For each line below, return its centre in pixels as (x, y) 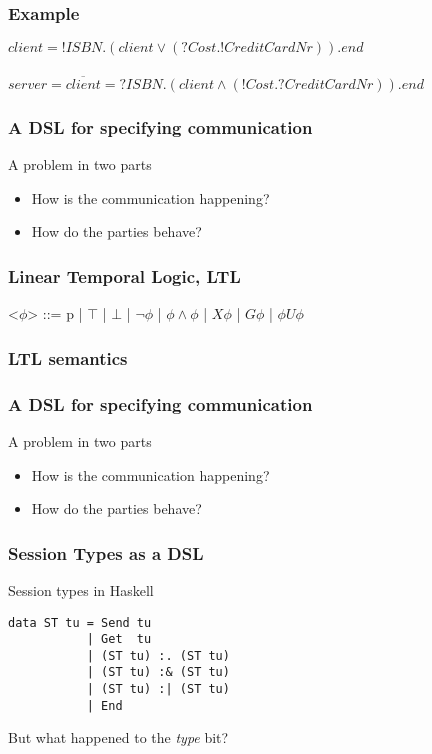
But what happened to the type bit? (118, 737)
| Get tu (119, 639)
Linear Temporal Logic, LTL (124, 275)
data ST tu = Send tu (80, 622)
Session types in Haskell (81, 589)
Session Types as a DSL (106, 552)
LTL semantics (68, 357)
